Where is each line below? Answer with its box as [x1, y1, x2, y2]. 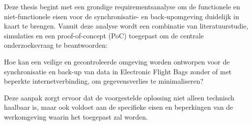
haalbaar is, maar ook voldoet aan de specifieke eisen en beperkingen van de [4, 102, 233, 112]
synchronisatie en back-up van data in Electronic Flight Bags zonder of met [4, 66, 232, 76]
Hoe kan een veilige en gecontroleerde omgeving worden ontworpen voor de [4, 56, 230, 66]
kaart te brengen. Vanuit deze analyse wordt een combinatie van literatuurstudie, [4, 21, 249, 31]
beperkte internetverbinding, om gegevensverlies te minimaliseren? [4, 76, 204, 86]
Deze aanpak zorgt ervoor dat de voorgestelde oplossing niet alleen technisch [4, 92, 234, 102]
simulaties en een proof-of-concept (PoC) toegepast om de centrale [4, 30, 204, 40]
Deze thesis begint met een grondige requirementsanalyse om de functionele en [4, 1, 240, 11]
